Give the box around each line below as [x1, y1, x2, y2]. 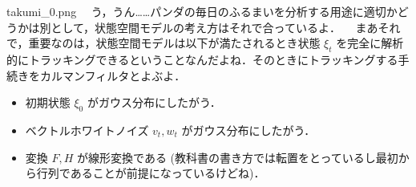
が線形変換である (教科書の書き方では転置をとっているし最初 [77, 148, 398, 165]
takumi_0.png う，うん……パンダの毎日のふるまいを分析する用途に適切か [6, 3, 398, 19]
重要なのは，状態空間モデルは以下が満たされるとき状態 [28, 35, 321, 51]
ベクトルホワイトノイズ [25, 121, 149, 138]
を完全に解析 [336, 35, 404, 51]
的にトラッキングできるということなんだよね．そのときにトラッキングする [6, 51, 398, 67]
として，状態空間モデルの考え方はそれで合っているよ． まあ [50, 18, 378, 35]
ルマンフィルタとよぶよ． [50, 67, 186, 83]
